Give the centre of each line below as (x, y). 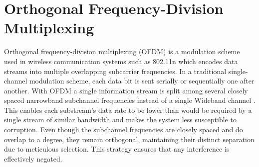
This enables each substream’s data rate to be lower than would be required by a (128, 110)
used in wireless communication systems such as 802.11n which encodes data (121, 61)
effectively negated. (33, 158)
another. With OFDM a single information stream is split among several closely (126, 90)
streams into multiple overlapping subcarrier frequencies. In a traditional (115, 71)
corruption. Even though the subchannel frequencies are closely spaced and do (124, 129)
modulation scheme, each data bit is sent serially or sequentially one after (142, 81)
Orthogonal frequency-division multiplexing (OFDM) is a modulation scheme (122, 51)
